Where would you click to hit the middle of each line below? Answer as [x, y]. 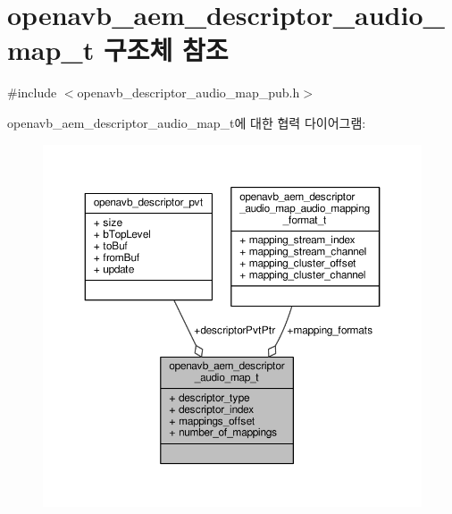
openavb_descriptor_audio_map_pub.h [188, 93]
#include [32, 93]
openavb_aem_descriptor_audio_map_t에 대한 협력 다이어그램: [187, 122]
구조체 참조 [166, 50]
